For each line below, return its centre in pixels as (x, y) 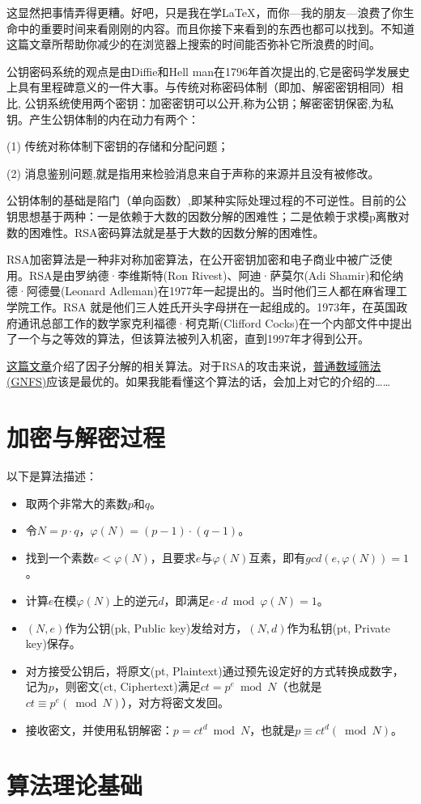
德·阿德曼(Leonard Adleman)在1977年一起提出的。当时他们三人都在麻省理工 (207, 291)
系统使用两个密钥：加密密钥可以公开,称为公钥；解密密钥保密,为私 (221, 102)
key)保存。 (53, 643)
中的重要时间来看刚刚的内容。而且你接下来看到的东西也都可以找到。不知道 (216, 28)
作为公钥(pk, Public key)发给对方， (156, 627)
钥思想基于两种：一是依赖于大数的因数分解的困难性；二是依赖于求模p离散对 (208, 216)
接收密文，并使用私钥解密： (99, 729)
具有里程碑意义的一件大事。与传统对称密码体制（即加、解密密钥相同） (204, 87)
